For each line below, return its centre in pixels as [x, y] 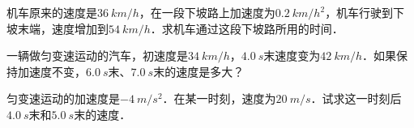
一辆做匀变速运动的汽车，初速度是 [97, 55]
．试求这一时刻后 [356, 98]
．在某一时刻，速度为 [219, 98]
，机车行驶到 [359, 12]
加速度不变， [51, 71]
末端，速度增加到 [63, 28]
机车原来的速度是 [52, 12]
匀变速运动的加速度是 [63, 98]
